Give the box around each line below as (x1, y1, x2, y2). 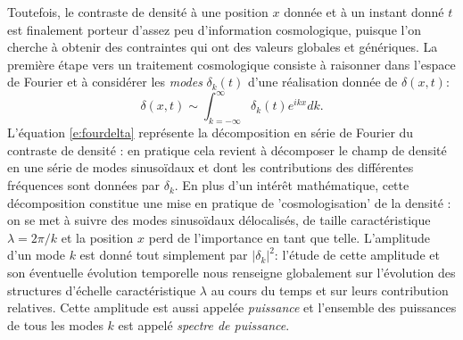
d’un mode (7, 245, 65, 264)
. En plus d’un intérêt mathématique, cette (174, 176, 409, 195)
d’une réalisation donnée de (247, 72, 398, 91)
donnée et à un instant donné (284, 3, 444, 21)
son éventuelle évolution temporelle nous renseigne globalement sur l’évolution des (7, 263, 456, 282)
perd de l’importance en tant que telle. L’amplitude (148, 228, 431, 246)
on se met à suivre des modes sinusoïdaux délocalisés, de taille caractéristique (7, 211, 431, 229)
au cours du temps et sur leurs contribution (211, 280, 449, 299)
